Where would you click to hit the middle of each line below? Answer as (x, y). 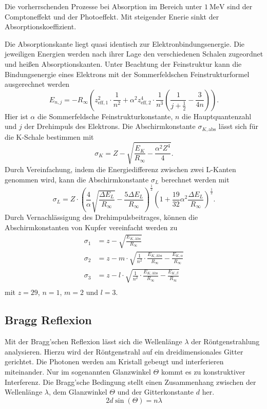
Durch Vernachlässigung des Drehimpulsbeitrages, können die (101, 217)
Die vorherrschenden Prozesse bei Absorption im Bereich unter (103, 6)
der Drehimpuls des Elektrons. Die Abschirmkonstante (110, 126)
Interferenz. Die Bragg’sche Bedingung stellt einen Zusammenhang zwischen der (130, 382)
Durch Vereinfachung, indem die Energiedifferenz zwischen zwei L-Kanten (120, 169)
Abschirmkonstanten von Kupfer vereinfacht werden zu (91, 227)
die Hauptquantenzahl (217, 116)
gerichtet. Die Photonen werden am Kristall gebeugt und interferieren (114, 361)
